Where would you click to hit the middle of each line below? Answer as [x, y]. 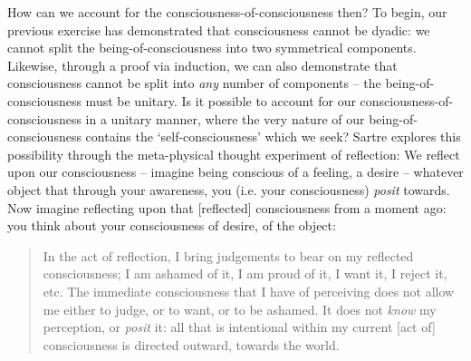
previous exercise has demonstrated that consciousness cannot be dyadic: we [219, 29]
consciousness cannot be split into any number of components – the [194, 83]
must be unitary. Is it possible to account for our [221, 100]
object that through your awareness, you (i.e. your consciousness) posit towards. [229, 189]
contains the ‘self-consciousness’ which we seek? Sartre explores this [273, 137]
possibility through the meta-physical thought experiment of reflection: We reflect [234, 154]
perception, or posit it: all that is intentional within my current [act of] [239, 327]
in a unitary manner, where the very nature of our [225, 118]
